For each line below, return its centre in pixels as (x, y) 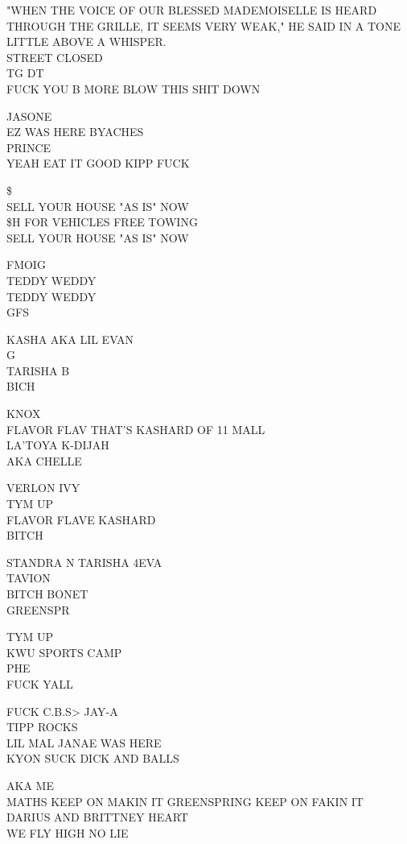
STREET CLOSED (55, 57)
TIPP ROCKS (42, 727)
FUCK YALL (40, 683)
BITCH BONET (47, 594)
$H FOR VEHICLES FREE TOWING (102, 222)
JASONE (29, 116)
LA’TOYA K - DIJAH (58, 445)
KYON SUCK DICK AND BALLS (93, 758)
